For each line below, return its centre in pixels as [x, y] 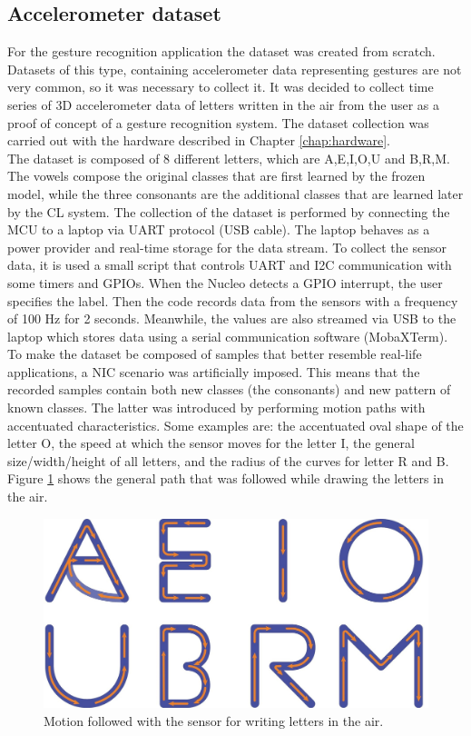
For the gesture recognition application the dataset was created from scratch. [221, 51]
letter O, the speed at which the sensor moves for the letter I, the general [211, 443]
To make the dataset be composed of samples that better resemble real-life [215, 354]
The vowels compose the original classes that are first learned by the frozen [216, 176]
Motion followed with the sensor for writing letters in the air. [214, 720]
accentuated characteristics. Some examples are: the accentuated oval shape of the [235, 425]
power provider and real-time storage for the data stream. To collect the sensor [227, 247]
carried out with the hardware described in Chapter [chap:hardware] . [199, 140]
